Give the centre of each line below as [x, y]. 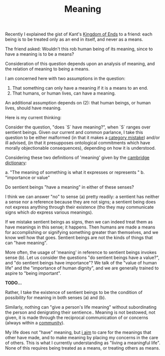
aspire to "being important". [33, 273]
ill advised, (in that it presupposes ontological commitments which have [78, 143]
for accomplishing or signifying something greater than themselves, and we [82, 232]
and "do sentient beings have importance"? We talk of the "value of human [81, 263]
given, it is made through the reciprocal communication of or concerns [77, 318]
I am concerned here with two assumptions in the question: [65, 79]
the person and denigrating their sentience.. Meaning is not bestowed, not [80, 312]
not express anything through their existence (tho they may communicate [80, 207]
